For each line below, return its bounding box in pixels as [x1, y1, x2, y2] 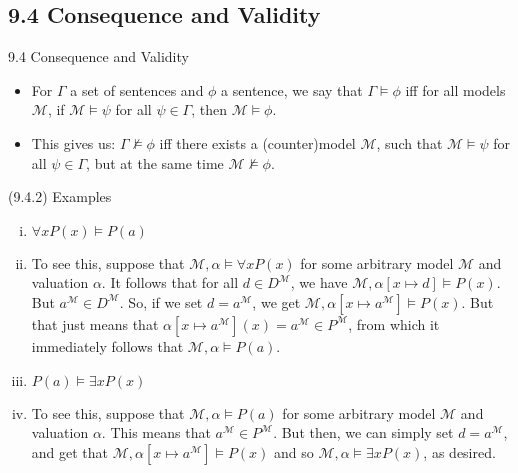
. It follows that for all [101, 272, 239, 293]
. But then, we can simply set [273, 422, 454, 443]
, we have [290, 272, 348, 293]
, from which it [348, 313, 440, 334]
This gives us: [31, 132, 116, 153]
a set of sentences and [70, 79, 204, 100]
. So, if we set [119, 291, 203, 312]
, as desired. [423, 441, 496, 462]
